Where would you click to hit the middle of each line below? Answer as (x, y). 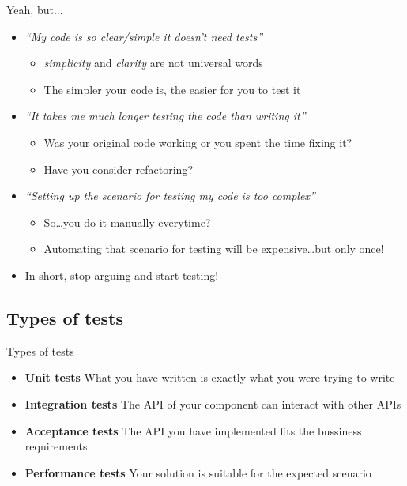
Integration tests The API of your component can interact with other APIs (213, 403)
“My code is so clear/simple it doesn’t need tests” (144, 36)
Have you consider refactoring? (119, 169)
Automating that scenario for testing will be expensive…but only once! (214, 249)
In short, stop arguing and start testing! (122, 275)
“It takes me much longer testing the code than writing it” (165, 116)
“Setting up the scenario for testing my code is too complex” (170, 196)
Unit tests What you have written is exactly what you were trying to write (210, 377)
